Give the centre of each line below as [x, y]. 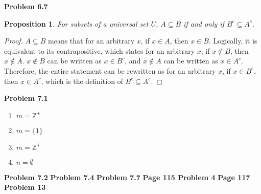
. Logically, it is [233, 41]
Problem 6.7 [26, 6]
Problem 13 [25, 187]
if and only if [204, 23]
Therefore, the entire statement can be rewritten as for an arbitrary [110, 70]
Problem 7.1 [26, 98]
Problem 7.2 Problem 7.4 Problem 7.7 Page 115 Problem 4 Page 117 [127, 177]
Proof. [14, 41]
